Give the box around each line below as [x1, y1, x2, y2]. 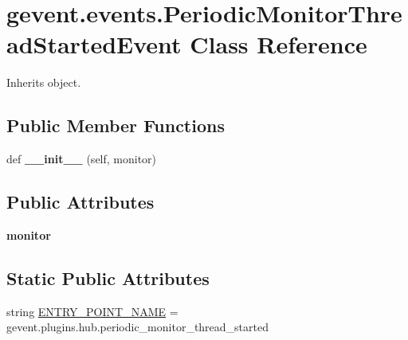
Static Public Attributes [6, 265, 210, 290]
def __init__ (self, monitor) [6, 150, 157, 167]
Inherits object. [6, 74, 81, 91]
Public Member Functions [6, 113, 225, 138]
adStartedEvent [6, 28, 182, 61]
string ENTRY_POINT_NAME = [6, 303, 178, 319]
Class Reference [190, 28, 367, 61]
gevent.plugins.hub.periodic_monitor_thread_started [6, 319, 269, 335]
